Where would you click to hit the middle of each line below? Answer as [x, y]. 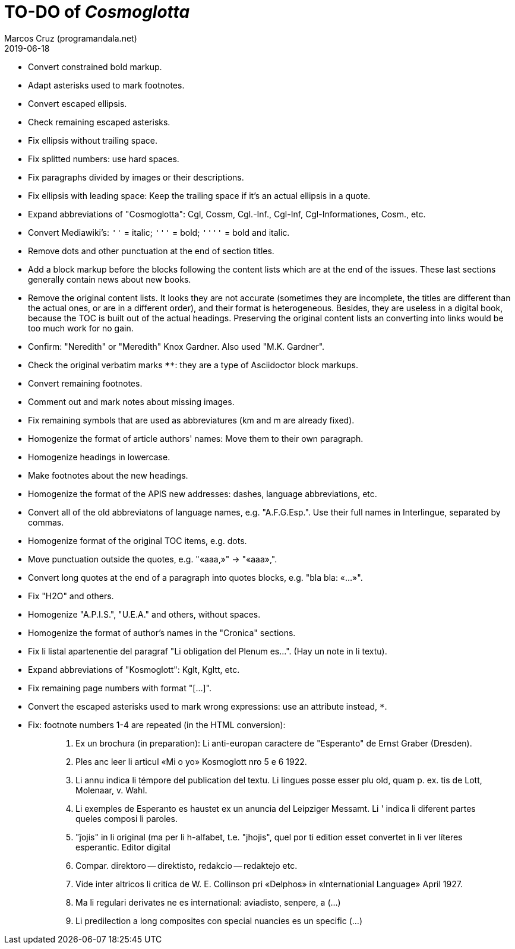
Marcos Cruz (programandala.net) [71, 38]
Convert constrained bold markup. [95, 67]
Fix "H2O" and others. [71, 596]
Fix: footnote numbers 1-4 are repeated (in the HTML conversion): [157, 725]
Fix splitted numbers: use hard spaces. [104, 159]
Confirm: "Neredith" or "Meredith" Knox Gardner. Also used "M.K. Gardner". [176, 346]
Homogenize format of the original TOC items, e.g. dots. [138, 540]
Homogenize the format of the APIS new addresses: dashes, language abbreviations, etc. [203, 494]
